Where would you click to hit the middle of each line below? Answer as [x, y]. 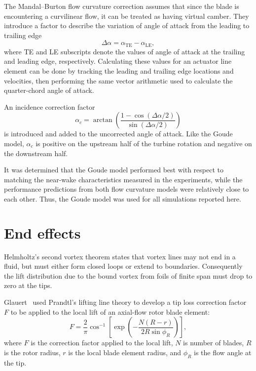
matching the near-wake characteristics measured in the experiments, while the [123, 179]
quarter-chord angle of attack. [49, 90]
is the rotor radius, [32, 352]
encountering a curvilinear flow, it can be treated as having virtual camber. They [127, 16]
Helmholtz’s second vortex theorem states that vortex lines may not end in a [120, 256]
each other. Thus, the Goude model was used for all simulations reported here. [123, 198]
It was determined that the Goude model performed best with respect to [114, 170]
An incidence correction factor [50, 106]
